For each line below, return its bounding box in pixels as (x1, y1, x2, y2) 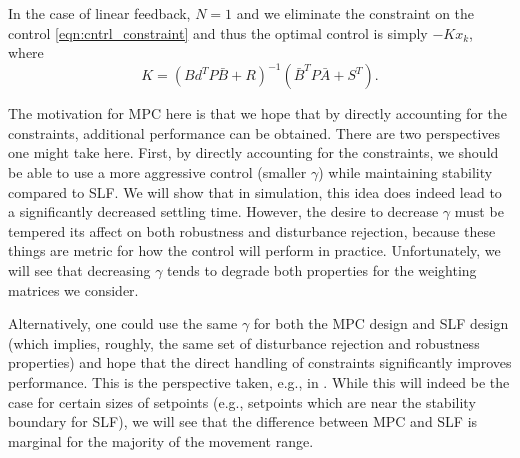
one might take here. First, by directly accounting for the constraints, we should (8, 142, 499, 163)
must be (454, 201, 504, 222)
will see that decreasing (8, 260, 151, 281)
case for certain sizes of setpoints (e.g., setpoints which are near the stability (8, 391, 476, 412)
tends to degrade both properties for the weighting (167, 260, 477, 281)
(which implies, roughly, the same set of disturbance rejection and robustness (8, 332, 480, 353)
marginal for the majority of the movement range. (8, 430, 314, 451)
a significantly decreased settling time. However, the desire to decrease (8, 201, 439, 222)
